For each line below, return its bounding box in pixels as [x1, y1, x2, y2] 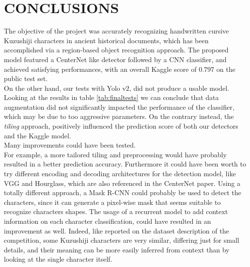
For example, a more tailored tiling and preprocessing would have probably [4, 149, 227, 159]
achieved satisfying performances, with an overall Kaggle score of [4, 64, 197, 74]
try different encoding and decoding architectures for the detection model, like [4, 168, 236, 179]
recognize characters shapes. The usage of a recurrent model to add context [4, 206, 228, 217]
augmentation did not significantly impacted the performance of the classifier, [4, 101, 234, 112]
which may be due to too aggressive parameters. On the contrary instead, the [4, 111, 234, 121]
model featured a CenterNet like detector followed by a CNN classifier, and [4, 54, 227, 64]
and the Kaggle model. [4, 130, 71, 140]
